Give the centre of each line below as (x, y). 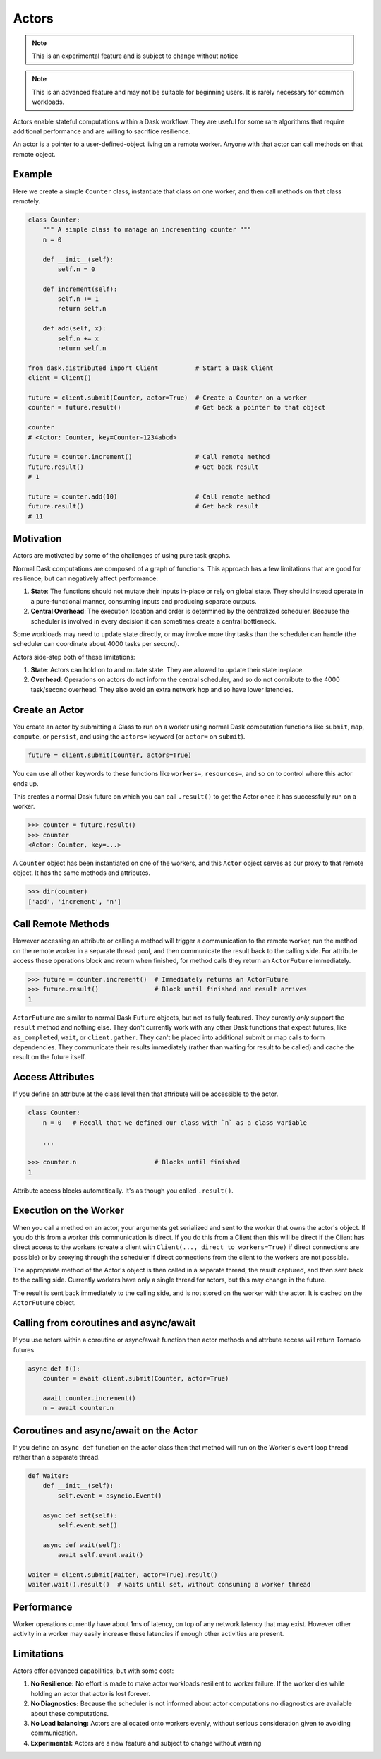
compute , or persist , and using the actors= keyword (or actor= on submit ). (129, 737)
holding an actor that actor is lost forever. (91, 1693)
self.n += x (78, 338)
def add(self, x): (74, 329)
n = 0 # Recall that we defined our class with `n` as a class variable (175, 1122)
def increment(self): (80, 289)
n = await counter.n (78, 1408)
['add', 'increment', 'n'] (74, 901)
